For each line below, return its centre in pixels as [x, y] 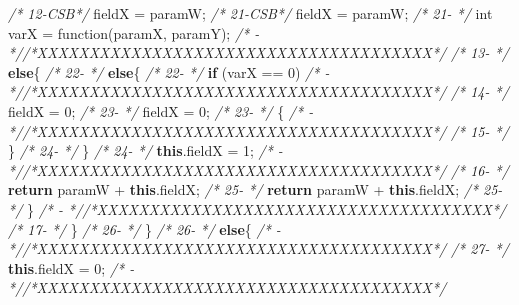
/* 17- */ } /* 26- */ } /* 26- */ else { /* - [144, 228]
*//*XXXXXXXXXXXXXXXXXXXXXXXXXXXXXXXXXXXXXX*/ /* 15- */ [258, 130]
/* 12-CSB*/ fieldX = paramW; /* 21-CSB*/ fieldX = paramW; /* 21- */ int [250, 13]
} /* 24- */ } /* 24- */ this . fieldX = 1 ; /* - [145, 150]
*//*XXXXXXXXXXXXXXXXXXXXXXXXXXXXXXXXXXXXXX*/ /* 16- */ [258, 169]
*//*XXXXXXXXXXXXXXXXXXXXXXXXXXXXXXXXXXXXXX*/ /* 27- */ [258, 248]
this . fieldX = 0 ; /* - [71, 267]
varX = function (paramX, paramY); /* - [134, 32]
